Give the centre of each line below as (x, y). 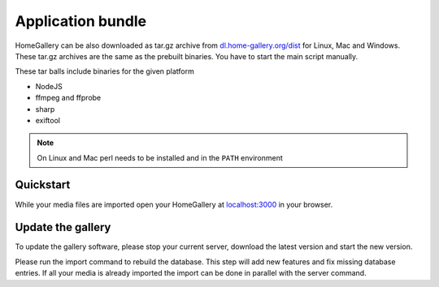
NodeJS (49, 86)
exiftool (48, 120)
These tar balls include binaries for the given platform (105, 71)
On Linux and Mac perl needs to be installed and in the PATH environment (160, 157)
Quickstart (43, 185)
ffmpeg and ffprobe (68, 98)
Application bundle (80, 21)
